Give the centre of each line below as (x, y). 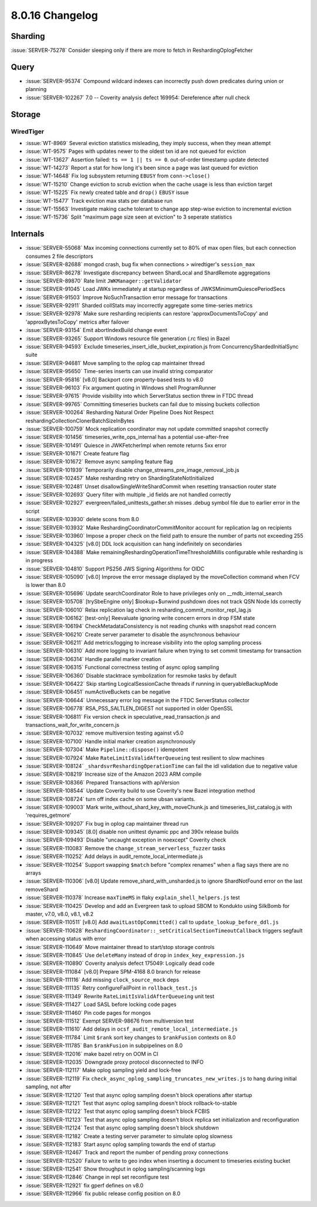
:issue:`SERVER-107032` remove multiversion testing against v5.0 (105, 733)
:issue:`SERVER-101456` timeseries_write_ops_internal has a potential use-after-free (127, 437)
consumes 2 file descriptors (59, 256)
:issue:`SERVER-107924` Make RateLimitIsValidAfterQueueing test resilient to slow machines (145, 757)
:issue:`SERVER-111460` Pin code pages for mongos (88, 1012)
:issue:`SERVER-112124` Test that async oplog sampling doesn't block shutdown (122, 1128)
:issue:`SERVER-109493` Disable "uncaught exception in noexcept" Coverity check (126, 840)
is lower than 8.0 (45, 585)
